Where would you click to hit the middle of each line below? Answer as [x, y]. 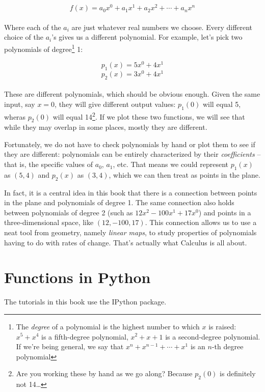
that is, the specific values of [49, 164]
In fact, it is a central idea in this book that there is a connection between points [131, 192]
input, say [20, 104]
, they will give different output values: [115, 104]
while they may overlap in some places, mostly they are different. [106, 127]
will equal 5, [222, 104]
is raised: [222, 326]
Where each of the [33, 27]
